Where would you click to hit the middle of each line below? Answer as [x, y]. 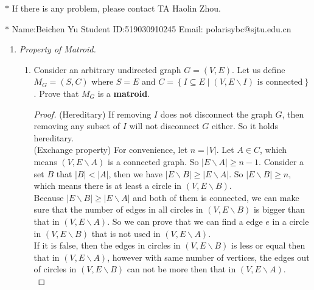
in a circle [291, 221]
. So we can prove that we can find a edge [185, 221]
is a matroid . [124, 93]
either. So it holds [245, 126]
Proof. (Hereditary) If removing [92, 114]
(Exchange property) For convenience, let [111, 150]
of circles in [55, 269]
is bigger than [279, 209]
